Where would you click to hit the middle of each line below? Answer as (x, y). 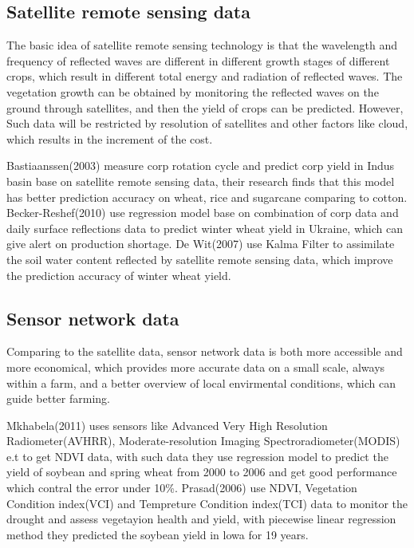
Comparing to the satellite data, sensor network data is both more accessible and (205, 351)
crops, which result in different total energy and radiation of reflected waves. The (205, 76)
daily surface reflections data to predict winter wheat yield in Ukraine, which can (205, 228)
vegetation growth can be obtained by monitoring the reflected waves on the (193, 91)
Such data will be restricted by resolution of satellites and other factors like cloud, (207, 123)
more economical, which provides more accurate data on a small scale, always (196, 367)
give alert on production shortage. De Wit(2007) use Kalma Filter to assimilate (201, 244)
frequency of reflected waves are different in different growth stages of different (198, 60)
